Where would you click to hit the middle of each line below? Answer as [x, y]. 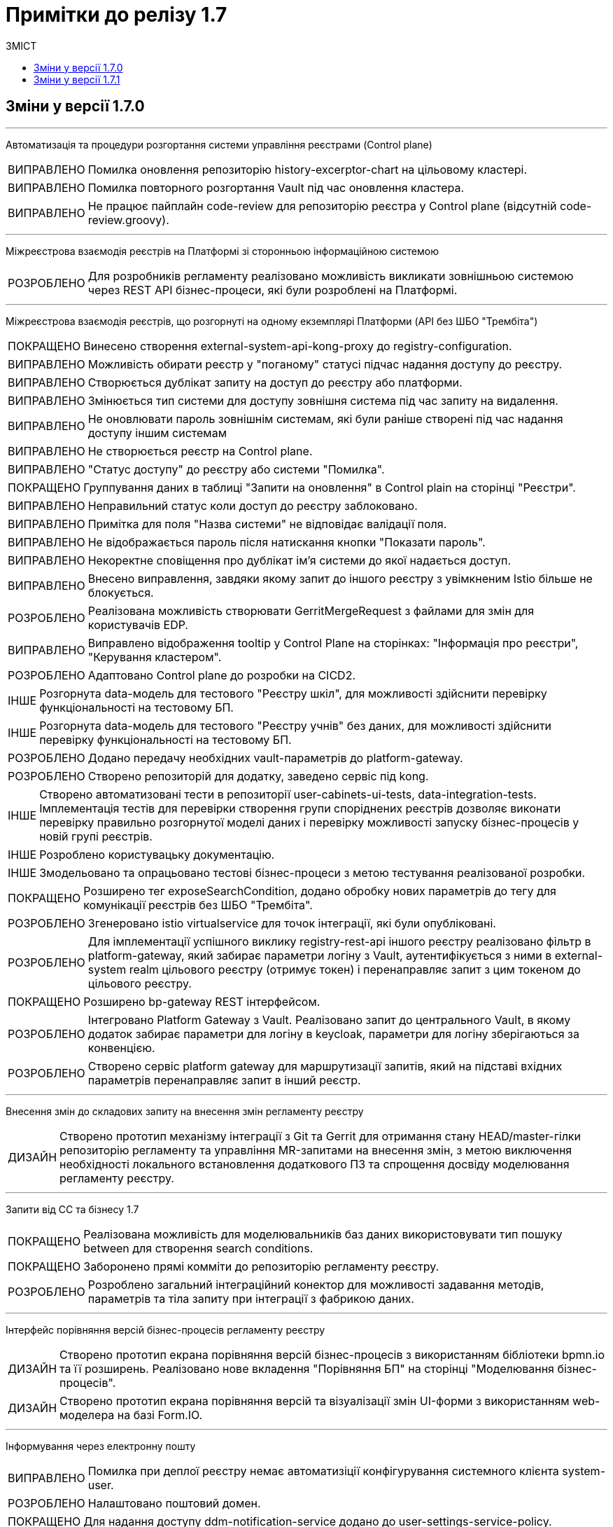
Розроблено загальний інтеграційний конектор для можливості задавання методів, [316, 1284]
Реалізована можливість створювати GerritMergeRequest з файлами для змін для [311, 610]
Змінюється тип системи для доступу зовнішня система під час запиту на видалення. [323, 400]
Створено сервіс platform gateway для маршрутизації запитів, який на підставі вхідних [325, 1066]
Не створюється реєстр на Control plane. [200, 451]
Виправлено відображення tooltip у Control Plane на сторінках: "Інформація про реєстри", [333, 643]
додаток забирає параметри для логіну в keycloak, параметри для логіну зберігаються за [333, 1034]
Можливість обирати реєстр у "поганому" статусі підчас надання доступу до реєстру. [325, 364]
